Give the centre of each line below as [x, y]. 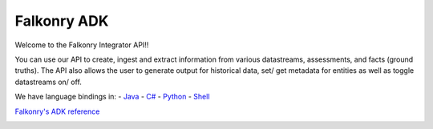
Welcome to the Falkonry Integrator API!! [82, 45]
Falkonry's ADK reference [57, 111]
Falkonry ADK [62, 21]
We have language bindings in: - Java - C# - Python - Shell [112, 97]
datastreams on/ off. [48, 82]
